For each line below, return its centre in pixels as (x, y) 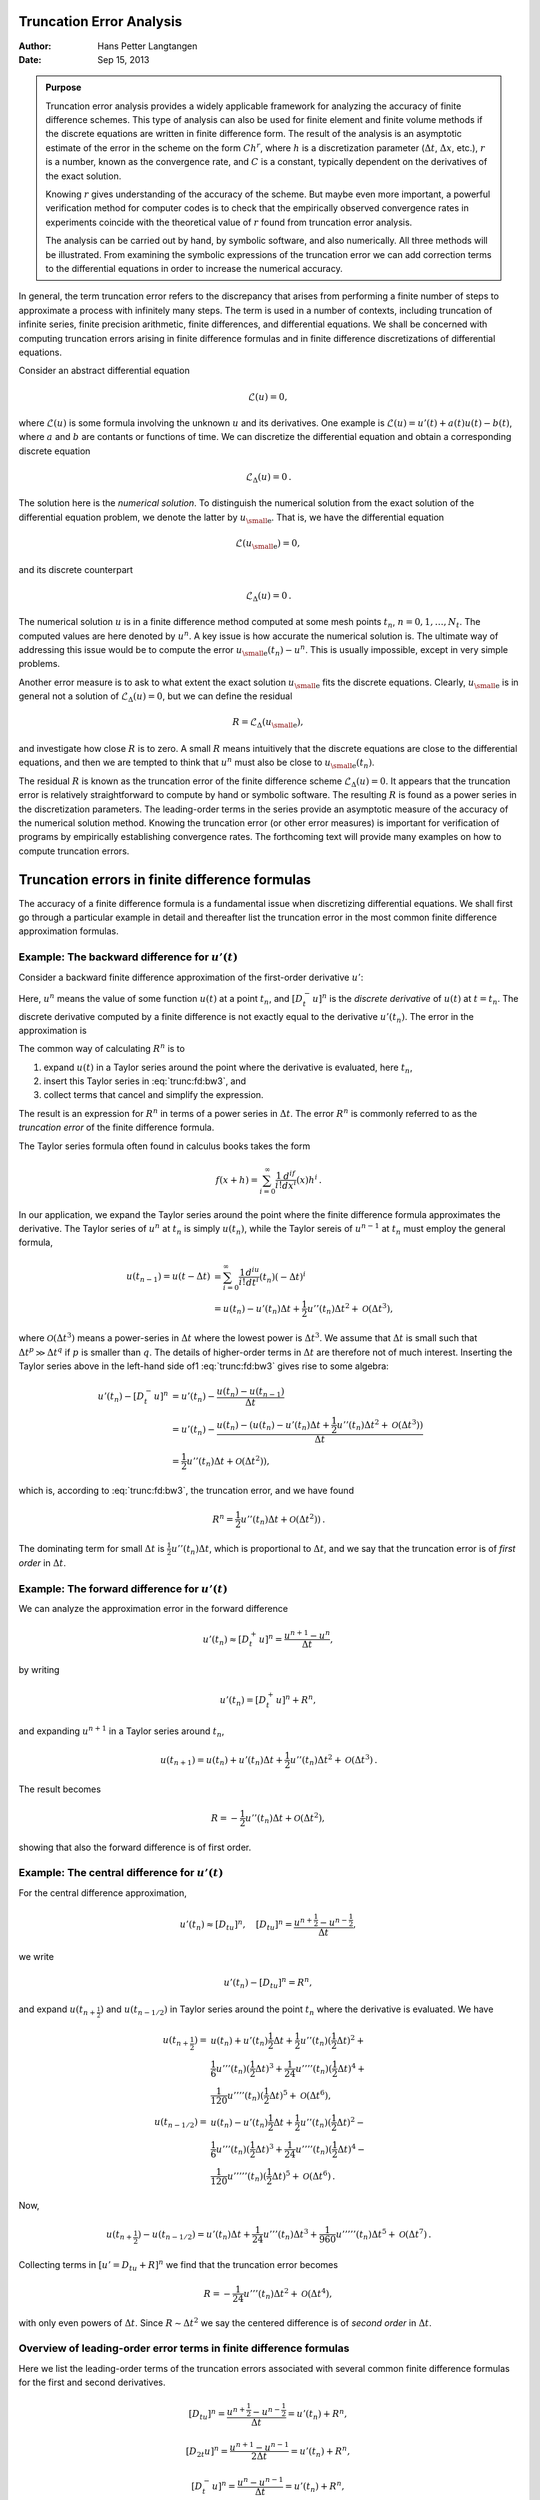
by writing (39, 1669)
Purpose (63, 87)
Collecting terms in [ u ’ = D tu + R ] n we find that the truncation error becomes (178, 2265)
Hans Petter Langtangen (147, 46)
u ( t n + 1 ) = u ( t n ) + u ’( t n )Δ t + (222, 1761)
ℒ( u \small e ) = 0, (267, 544)
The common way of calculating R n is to (101, 1048)
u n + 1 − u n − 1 (259, 2446)
